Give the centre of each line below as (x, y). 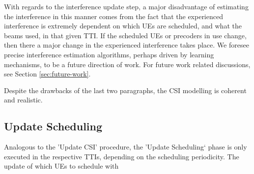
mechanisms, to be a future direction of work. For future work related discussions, (127, 64)
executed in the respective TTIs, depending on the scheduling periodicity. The (122, 156)
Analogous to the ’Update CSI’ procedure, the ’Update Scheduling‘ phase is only (126, 147)
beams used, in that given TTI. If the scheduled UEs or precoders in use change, (125, 35)
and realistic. (23, 100)
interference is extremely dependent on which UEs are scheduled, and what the (123, 26)
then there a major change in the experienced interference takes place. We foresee (127, 45)
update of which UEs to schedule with (61, 166)
